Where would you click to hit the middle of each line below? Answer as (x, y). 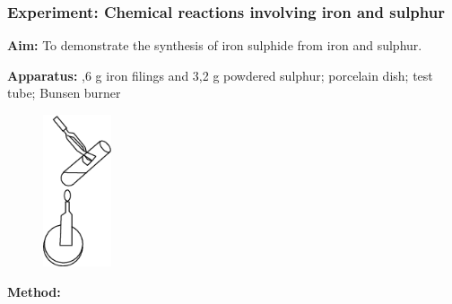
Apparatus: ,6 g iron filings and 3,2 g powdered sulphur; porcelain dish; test (220, 75)
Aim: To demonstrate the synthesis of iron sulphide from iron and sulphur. (215, 45)
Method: (34, 291)
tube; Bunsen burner (64, 93)
